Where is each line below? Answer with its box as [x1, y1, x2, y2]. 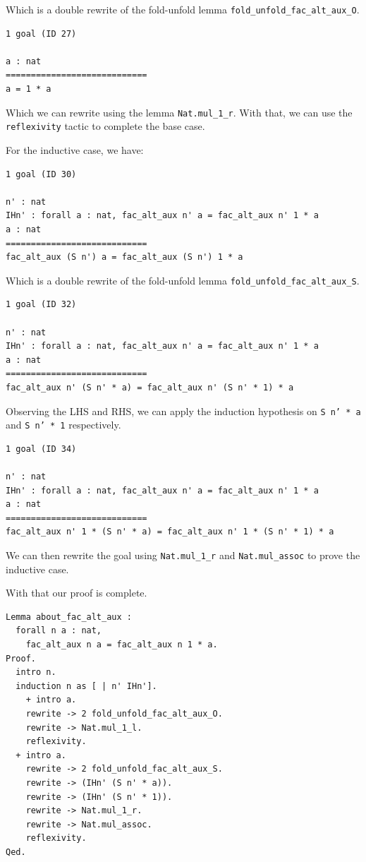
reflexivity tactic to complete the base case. [6, 119, 205, 133]
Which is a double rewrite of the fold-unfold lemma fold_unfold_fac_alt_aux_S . [6, 273, 360, 287]
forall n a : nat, [16, 625, 102, 636]
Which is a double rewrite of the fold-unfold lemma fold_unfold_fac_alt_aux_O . [6, 2, 360, 16]
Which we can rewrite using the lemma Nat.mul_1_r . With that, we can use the [6, 104, 353, 119]
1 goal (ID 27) [6, 28, 77, 39]
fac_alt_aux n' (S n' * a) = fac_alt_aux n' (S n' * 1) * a [6, 382, 294, 393]
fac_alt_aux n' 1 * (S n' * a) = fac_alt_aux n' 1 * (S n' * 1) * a [6, 527, 334, 537]
